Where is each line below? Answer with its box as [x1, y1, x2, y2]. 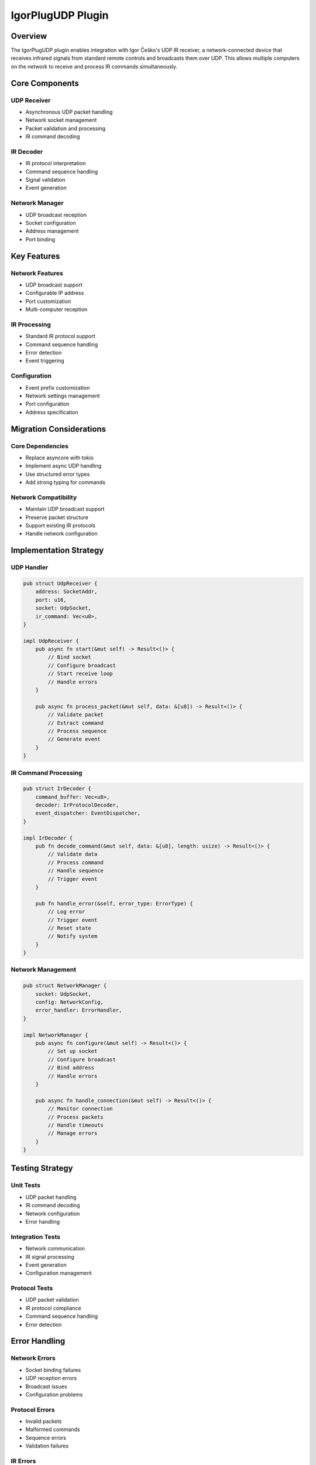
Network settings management [25, 392, 100, 399]
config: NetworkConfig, [35, 999, 104, 1006]
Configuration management [25, 1269, 92, 1277]
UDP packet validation [25, 1296, 79, 1303]
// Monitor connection [47, 1105, 114, 1112]
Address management [25, 227, 79, 234]
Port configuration [25, 400, 70, 407]
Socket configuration [25, 220, 76, 227]
